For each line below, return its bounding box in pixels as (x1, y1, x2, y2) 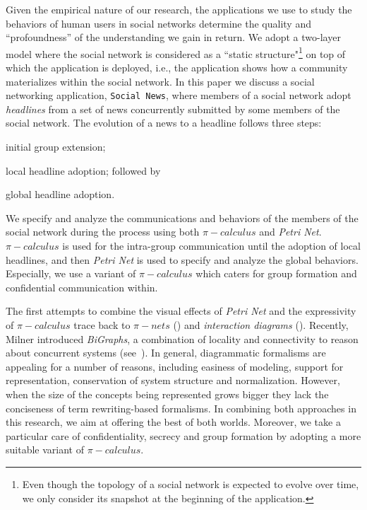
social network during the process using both (6, 224, 200, 239)
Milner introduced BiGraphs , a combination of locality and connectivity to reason (6, 331, 359, 346)
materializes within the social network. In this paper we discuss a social (6, 74, 315, 88)
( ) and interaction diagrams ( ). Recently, (173, 318, 349, 332)
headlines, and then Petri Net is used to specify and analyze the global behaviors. (6, 252, 359, 267)
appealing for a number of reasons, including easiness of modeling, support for (6, 359, 344, 373)
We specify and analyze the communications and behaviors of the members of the (6, 210, 359, 225)
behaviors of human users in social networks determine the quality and (6, 16, 311, 30)
